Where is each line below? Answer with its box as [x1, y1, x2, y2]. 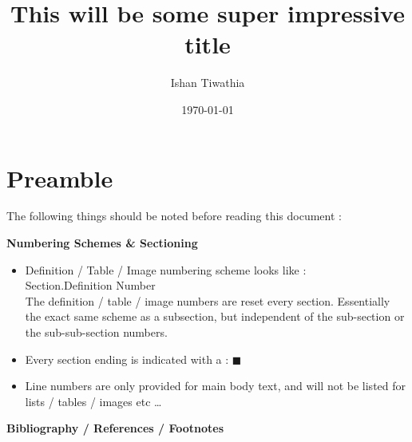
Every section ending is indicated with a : [25, 350, 229, 367]
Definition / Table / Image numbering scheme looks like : [25, 261, 307, 278]
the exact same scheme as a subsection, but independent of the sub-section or [25, 308, 405, 325]
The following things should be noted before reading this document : [6, 207, 342, 224]
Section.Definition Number [25, 277, 156, 294]
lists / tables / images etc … [25, 393, 162, 409]
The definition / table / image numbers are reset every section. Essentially [25, 292, 390, 309]
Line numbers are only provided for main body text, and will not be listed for [25, 377, 406, 394]
